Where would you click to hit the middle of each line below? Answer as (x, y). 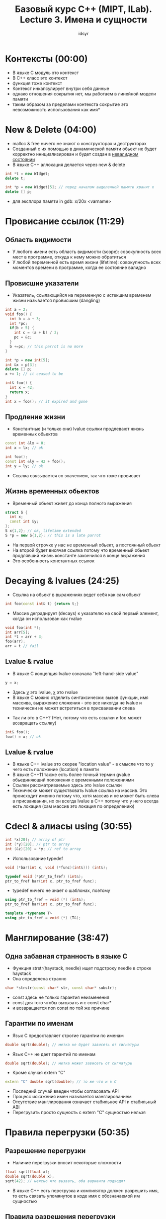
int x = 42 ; (22, 388)
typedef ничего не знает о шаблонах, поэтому (61, 890)
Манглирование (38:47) (57, 938)
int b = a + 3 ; (25, 319)
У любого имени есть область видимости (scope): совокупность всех (87, 252)
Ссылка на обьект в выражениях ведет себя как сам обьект (76, 595)
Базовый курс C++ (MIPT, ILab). (83, 9)
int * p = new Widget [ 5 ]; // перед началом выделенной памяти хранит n (80, 187)
